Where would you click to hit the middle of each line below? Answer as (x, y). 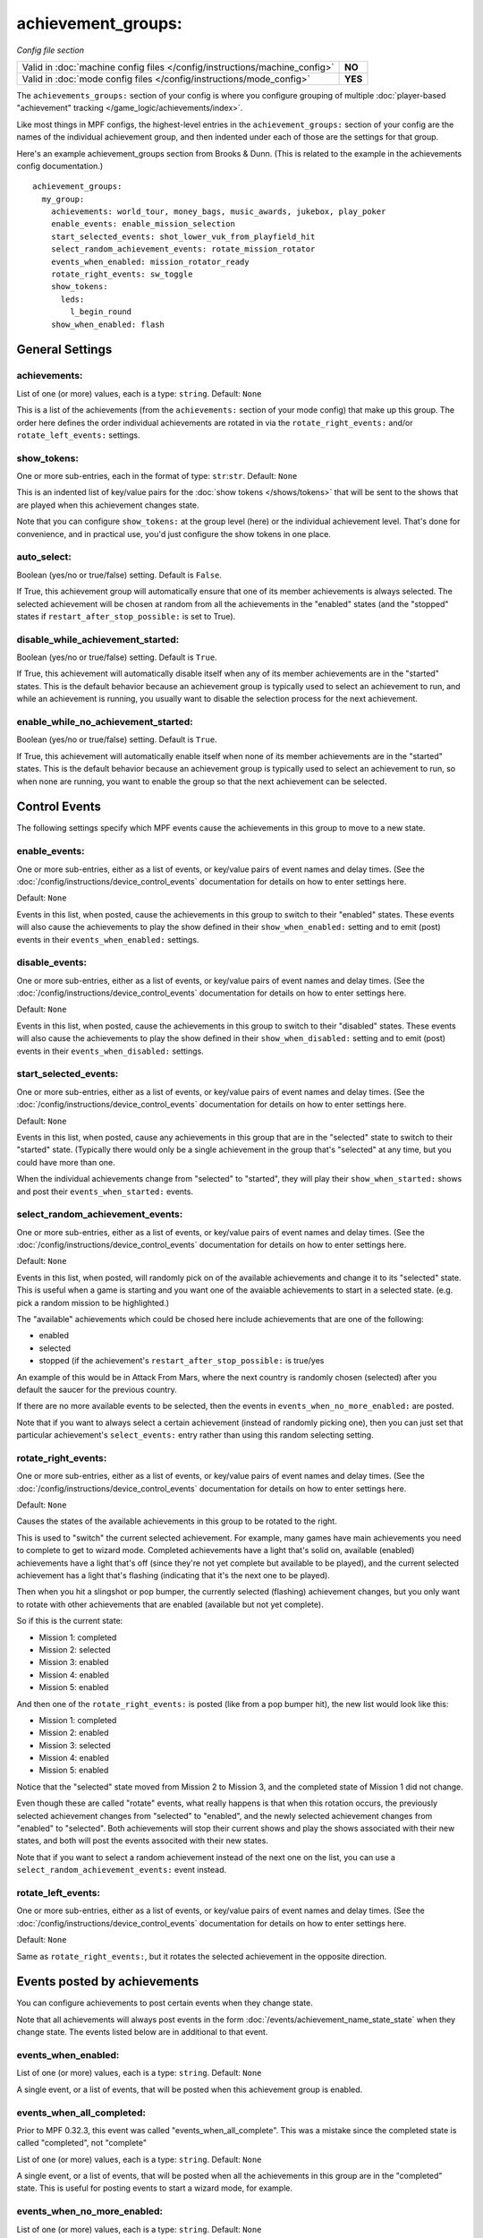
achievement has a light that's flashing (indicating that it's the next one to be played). (173, 1575)
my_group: (63, 199)
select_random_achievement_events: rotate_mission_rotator (183, 249)
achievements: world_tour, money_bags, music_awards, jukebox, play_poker (218, 212)
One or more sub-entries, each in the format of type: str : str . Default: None (157, 476)
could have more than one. (66, 1162)
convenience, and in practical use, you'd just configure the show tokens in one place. (174, 534)
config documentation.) (59, 166)
